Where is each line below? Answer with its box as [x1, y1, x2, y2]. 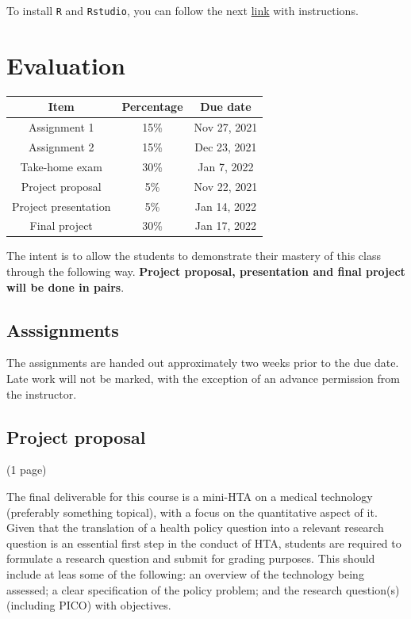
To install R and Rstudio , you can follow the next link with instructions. [6, 2, 359, 18]
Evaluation [6, 48, 125, 81]
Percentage [121, 98, 183, 115]
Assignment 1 [28, 119, 94, 136]
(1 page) [6, 461, 47, 478]
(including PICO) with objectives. [6, 597, 171, 613]
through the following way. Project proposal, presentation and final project [6, 263, 405, 280]
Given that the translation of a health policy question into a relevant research [6, 519, 384, 536]
